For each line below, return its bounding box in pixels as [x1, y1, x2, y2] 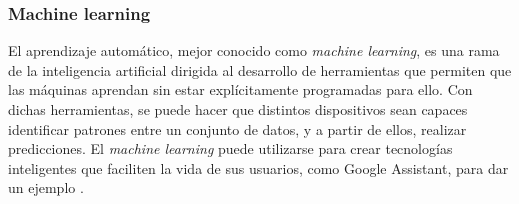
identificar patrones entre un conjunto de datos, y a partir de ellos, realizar [8, 118, 467, 139]
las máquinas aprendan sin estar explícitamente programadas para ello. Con [8, 79, 473, 100]
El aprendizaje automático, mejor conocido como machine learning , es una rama [8, 40, 500, 61]
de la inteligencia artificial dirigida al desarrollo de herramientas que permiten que [8, 59, 512, 80]
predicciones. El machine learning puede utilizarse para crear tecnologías [8, 138, 453, 159]
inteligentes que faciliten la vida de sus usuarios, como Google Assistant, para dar [8, 157, 509, 178]
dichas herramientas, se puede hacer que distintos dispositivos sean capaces [8, 99, 468, 119]
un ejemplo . [8, 177, 84, 198]
